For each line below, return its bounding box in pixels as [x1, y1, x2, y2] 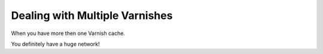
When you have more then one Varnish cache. [11, 30, 126, 37]
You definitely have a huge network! [11, 40, 100, 47]
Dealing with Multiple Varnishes [11, 9, 173, 22]
